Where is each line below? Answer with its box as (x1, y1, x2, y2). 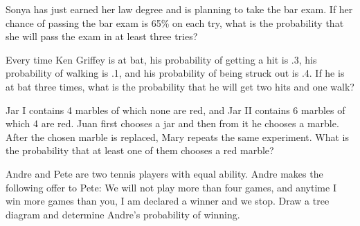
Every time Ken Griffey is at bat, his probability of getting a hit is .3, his (6, 52, 317, 66)
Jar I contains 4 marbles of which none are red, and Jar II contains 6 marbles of (6, 102, 345, 117)
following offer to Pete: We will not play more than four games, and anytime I (6, 180, 336, 194)
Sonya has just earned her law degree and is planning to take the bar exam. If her (6, 2, 353, 16)
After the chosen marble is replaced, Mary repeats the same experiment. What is (6, 129, 350, 144)
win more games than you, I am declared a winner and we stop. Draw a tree (6, 194, 330, 208)
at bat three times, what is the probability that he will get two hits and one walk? (6, 79, 354, 93)
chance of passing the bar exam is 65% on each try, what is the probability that (6, 15, 344, 30)
